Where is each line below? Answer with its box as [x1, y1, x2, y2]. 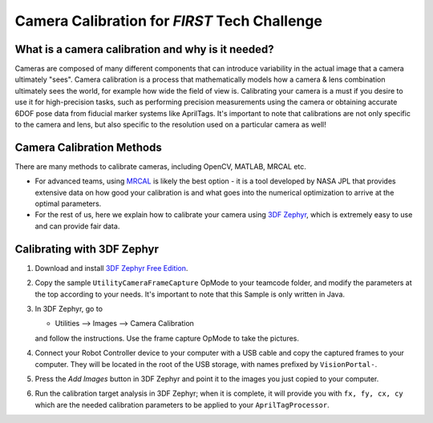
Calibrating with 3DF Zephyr [14, 242, 160, 256]
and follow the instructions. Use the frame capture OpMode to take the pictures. [34, 333, 300, 343]
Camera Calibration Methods [14, 140, 162, 154]
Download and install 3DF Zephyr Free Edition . [34, 263, 188, 272]
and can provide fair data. [34, 221, 120, 231]
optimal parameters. [34, 199, 102, 208]
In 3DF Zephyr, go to [34, 304, 103, 313]
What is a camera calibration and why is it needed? [14, 42, 274, 56]
